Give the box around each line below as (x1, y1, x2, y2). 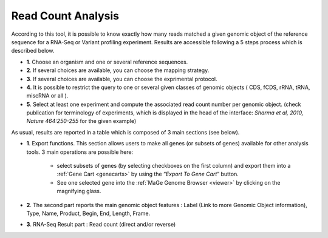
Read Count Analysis (11, 9, 120, 22)
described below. (11, 47, 55, 55)
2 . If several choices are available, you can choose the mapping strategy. (26, 67, 210, 74)
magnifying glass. (56, 188, 101, 195)
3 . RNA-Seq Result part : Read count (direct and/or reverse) (26, 221, 176, 228)
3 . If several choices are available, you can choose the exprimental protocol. (26, 75, 217, 82)
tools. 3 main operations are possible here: (26, 148, 134, 156)
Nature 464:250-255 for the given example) (26, 117, 137, 125)
